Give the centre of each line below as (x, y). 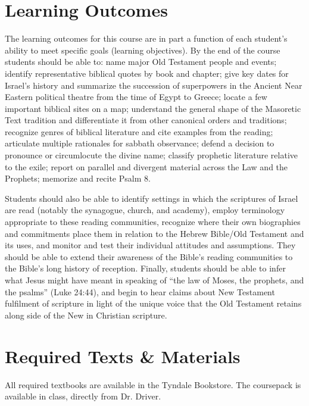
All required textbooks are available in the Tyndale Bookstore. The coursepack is (153, 384)
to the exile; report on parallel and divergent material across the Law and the (146, 166)
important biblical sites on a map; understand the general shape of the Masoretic (153, 108)
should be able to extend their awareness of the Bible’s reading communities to (149, 256)
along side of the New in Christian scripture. (86, 315)
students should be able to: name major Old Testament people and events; (141, 62)
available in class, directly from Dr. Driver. (83, 396)
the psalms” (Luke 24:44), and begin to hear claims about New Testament (140, 291)
